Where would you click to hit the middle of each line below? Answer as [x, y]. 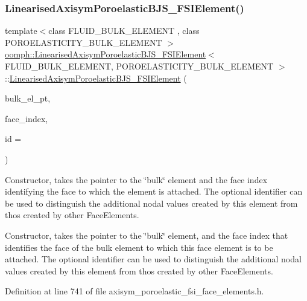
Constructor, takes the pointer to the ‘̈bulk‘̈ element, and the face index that [147, 235]
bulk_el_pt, [28, 98]
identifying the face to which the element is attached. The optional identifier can [154, 191]
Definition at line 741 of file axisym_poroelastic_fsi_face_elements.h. [135, 291]
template [21, 31]
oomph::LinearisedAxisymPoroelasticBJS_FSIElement [106, 54]
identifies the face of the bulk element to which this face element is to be [139, 247]
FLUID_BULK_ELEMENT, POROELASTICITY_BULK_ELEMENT [139, 66]
